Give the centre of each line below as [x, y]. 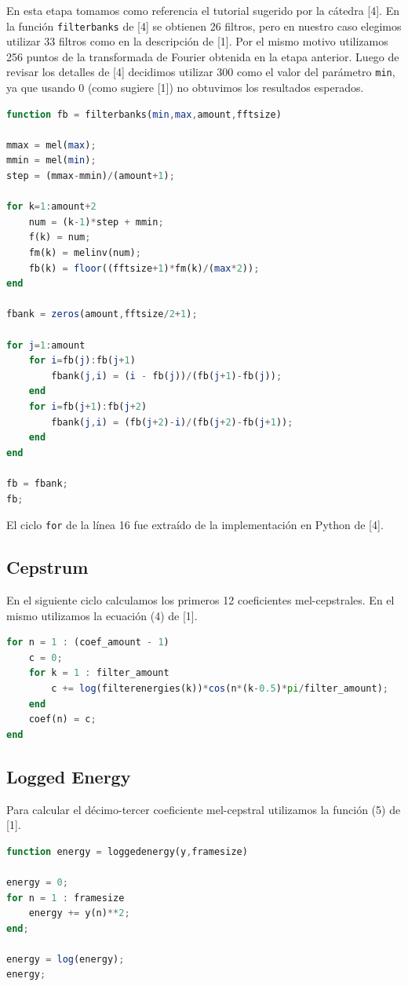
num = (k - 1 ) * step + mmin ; [96, 222]
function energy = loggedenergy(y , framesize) [127, 851]
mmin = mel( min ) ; [51, 161]
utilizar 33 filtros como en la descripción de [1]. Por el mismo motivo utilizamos [197, 41]
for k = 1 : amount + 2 [51, 207]
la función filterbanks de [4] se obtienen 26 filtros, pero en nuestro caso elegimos [204, 26]
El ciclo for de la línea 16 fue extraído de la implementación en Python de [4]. [195, 525]
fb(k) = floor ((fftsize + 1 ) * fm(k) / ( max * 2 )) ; [144, 268]
